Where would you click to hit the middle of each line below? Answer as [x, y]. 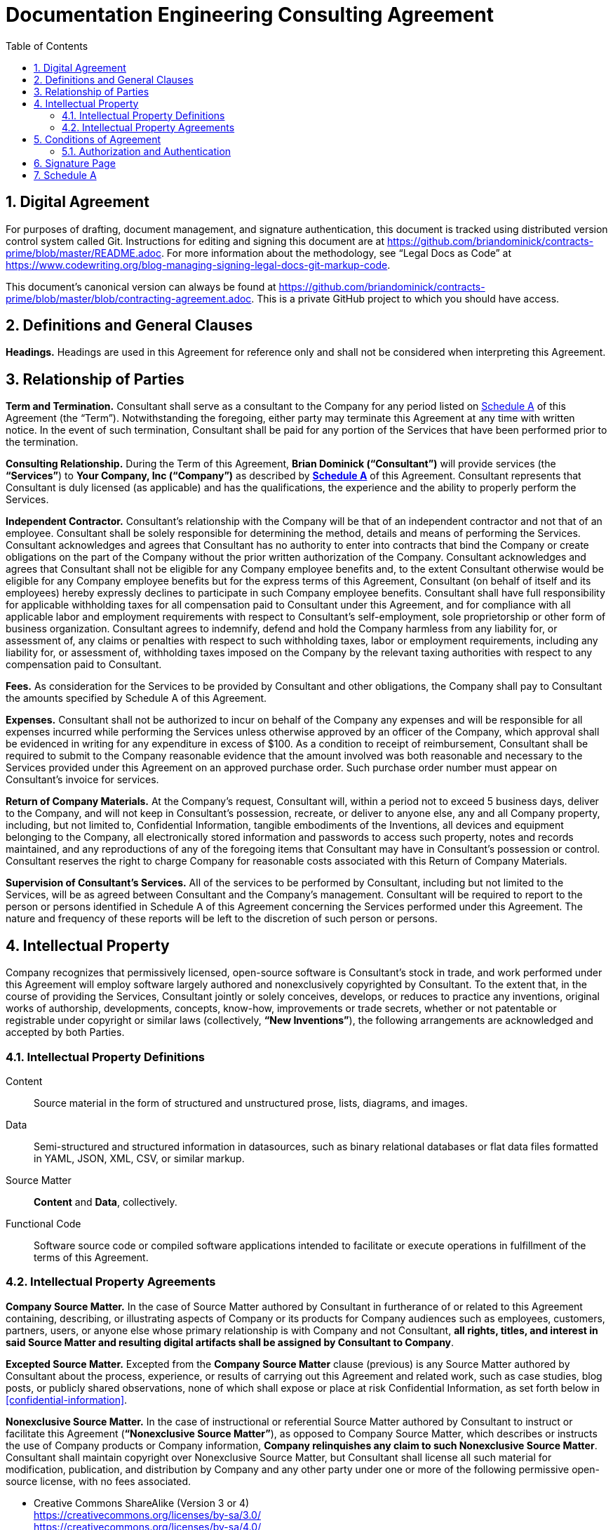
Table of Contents [47, 46]
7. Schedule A [65, 175]
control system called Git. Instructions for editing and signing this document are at [195, 241]
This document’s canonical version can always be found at [141, 286]
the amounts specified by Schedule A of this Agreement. [136, 698]
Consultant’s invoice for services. [82, 780]
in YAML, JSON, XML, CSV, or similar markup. [139, 1158]
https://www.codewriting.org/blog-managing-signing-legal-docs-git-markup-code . [198, 265]
